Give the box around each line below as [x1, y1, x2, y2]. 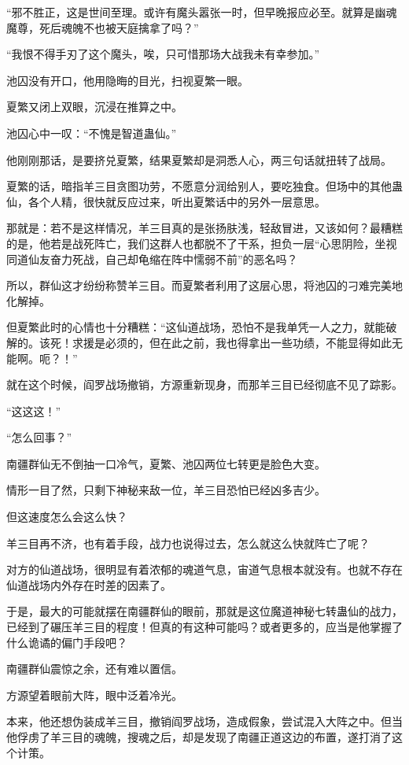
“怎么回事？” [6, 429, 72, 445]
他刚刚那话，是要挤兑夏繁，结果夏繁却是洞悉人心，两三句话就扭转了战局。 [6, 151, 392, 168]
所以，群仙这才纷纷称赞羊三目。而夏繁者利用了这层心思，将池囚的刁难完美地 [6, 277, 403, 294]
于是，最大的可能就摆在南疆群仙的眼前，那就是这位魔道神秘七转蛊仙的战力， [6, 603, 403, 619]
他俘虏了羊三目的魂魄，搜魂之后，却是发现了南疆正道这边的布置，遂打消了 [6, 729, 392, 745]
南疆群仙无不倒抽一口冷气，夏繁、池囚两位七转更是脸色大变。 [6, 455, 326, 471]
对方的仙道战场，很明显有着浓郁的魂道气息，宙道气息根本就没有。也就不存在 [6, 561, 403, 578]
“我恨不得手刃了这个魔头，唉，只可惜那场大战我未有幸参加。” [6, 46, 320, 62]
